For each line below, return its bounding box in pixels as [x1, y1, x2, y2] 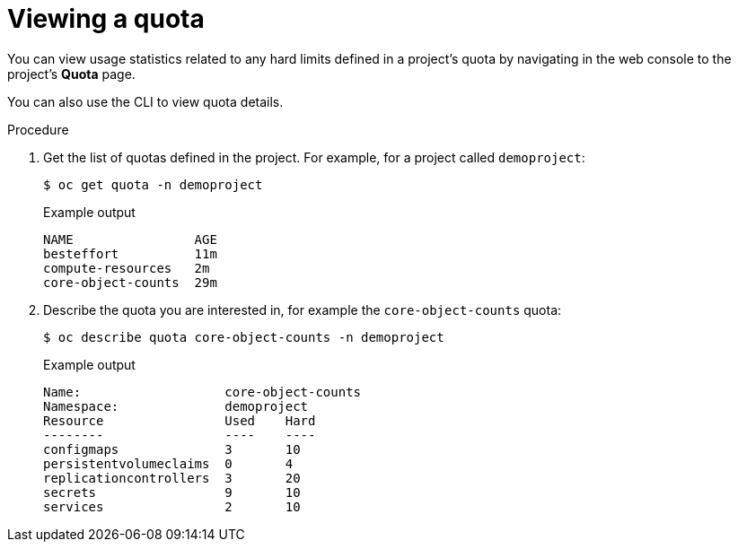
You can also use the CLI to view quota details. [7, 93, 284, 109]
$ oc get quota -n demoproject [43, 177, 263, 192]
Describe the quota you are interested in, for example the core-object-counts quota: [43, 301, 562, 318]
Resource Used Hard [43, 413, 316, 428]
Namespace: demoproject [43, 398, 309, 414]
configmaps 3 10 [43, 441, 301, 457]
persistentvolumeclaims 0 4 [43, 456, 294, 471]
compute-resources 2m [43, 260, 210, 275]
